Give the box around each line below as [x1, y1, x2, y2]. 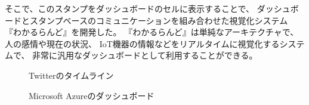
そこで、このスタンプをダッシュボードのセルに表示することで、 [5, 2, 255, 14]
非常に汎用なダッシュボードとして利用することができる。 [32, 49, 258, 61]
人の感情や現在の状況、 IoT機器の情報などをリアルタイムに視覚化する [5, 37, 280, 50]
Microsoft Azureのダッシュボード [29, 89, 154, 101]
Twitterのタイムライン [29, 69, 114, 81]
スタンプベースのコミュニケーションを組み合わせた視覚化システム [29, 14, 288, 26]
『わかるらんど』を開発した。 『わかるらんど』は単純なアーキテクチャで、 [5, 26, 299, 38]
